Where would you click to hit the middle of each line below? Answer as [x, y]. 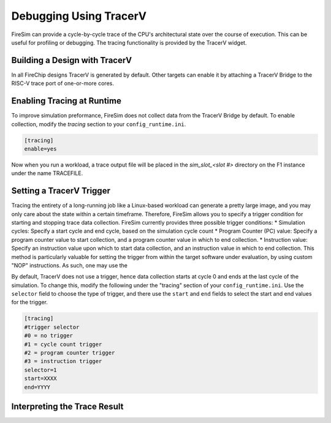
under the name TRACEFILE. [47, 173]
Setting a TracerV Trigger [61, 191]
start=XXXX [40, 379]
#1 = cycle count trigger [63, 344]
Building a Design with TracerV [71, 60]
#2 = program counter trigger [70, 353]
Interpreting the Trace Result [67, 406]
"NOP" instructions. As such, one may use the [70, 265]
